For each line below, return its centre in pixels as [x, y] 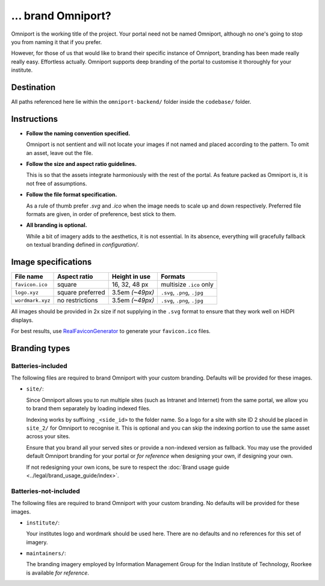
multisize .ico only [187, 285]
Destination [33, 87]
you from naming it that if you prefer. [57, 42]
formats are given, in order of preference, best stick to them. [101, 214]
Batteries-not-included [46, 491]
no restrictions [78, 301]
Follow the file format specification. [72, 195]
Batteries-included [39, 366]
